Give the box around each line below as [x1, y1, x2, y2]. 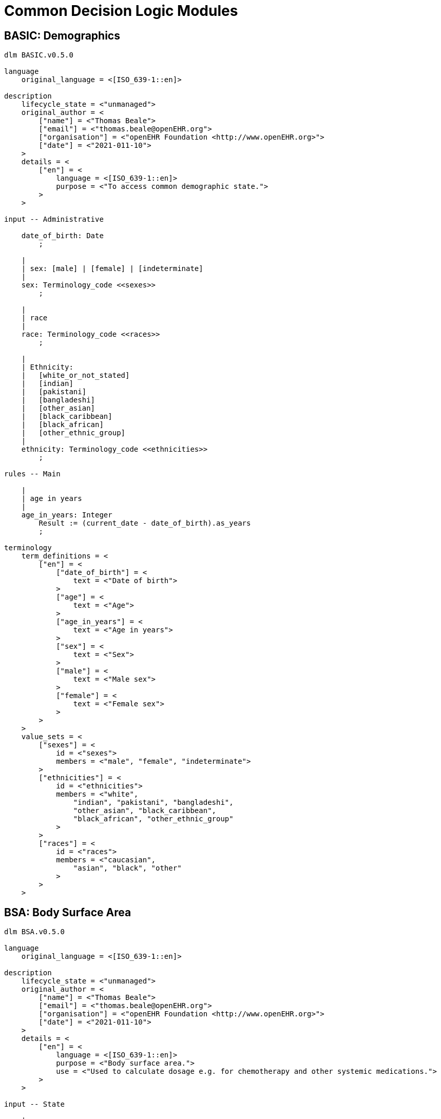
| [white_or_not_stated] [21, 371, 130, 380]
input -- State [4, 1100, 65, 1109]
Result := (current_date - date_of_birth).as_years [39, 519, 251, 528]
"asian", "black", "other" [73, 864, 182, 873]
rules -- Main [4, 470, 61, 478]
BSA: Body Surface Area [4, 905, 131, 919]
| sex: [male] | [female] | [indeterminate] [21, 264, 203, 273]
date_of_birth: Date [21, 231, 104, 240]
